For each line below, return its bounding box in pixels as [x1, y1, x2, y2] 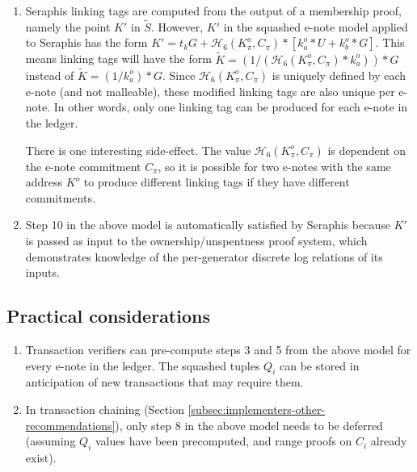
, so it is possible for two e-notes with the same [158, 157, 391, 174]
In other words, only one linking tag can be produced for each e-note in [53, 98, 408, 115]
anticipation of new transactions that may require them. [25, 374, 304, 391]
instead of [25, 66, 74, 83]
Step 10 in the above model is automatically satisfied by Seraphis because [25, 216, 390, 233]
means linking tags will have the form [25, 50, 212, 67]
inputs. [25, 264, 60, 281]
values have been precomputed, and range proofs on [95, 432, 352, 449]
